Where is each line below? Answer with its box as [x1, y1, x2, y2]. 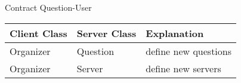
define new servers [146, 61, 221, 75]
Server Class [76, 26, 137, 40]
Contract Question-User [5, 1, 92, 13]
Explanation [146, 26, 204, 40]
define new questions [146, 44, 232, 58]
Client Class [10, 26, 67, 40]
